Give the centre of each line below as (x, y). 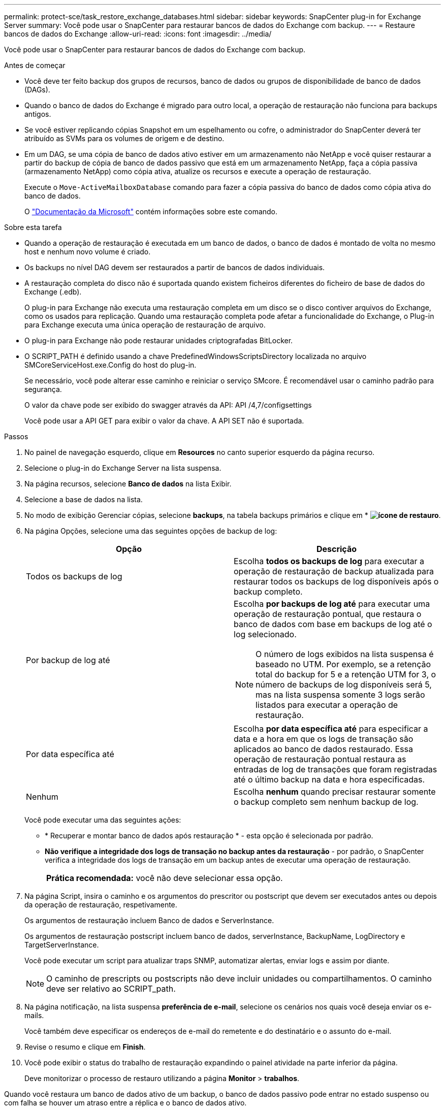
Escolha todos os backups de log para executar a (329, 561)
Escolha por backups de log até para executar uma (332, 604)
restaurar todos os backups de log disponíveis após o (336, 581)
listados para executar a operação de (327, 705)
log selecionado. (265, 634)
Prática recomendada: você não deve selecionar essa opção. (165, 878)
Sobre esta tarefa (33, 227)
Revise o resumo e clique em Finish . (85, 1047)
